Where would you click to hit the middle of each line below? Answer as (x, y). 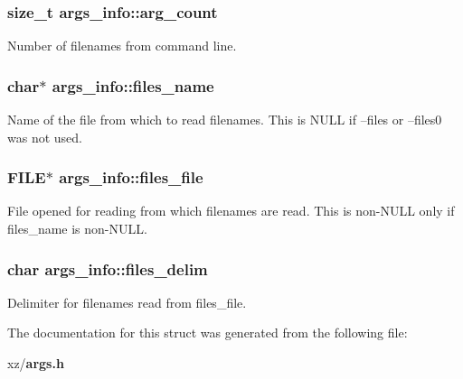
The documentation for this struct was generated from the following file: (208, 333)
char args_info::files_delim (108, 268)
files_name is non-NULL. (77, 229)
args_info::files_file (131, 177)
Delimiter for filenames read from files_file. (127, 302)
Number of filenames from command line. (122, 46)
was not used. (45, 137)
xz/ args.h (36, 363)
